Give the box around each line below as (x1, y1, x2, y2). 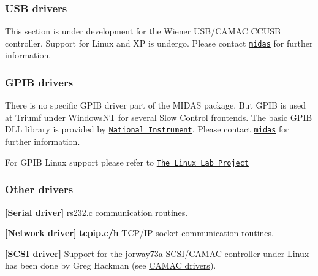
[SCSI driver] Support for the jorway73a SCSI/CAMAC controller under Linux (5, 247, 309, 259)
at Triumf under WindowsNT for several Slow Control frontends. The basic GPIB (5, 110, 312, 123)
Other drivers (5, 182, 74, 197)
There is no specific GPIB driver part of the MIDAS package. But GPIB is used (5, 99, 306, 112)
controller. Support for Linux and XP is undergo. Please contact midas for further (5, 36, 313, 49)
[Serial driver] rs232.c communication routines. (5, 205, 188, 218)
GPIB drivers (5, 74, 74, 90)
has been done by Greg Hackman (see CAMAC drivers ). (5, 259, 216, 272)
